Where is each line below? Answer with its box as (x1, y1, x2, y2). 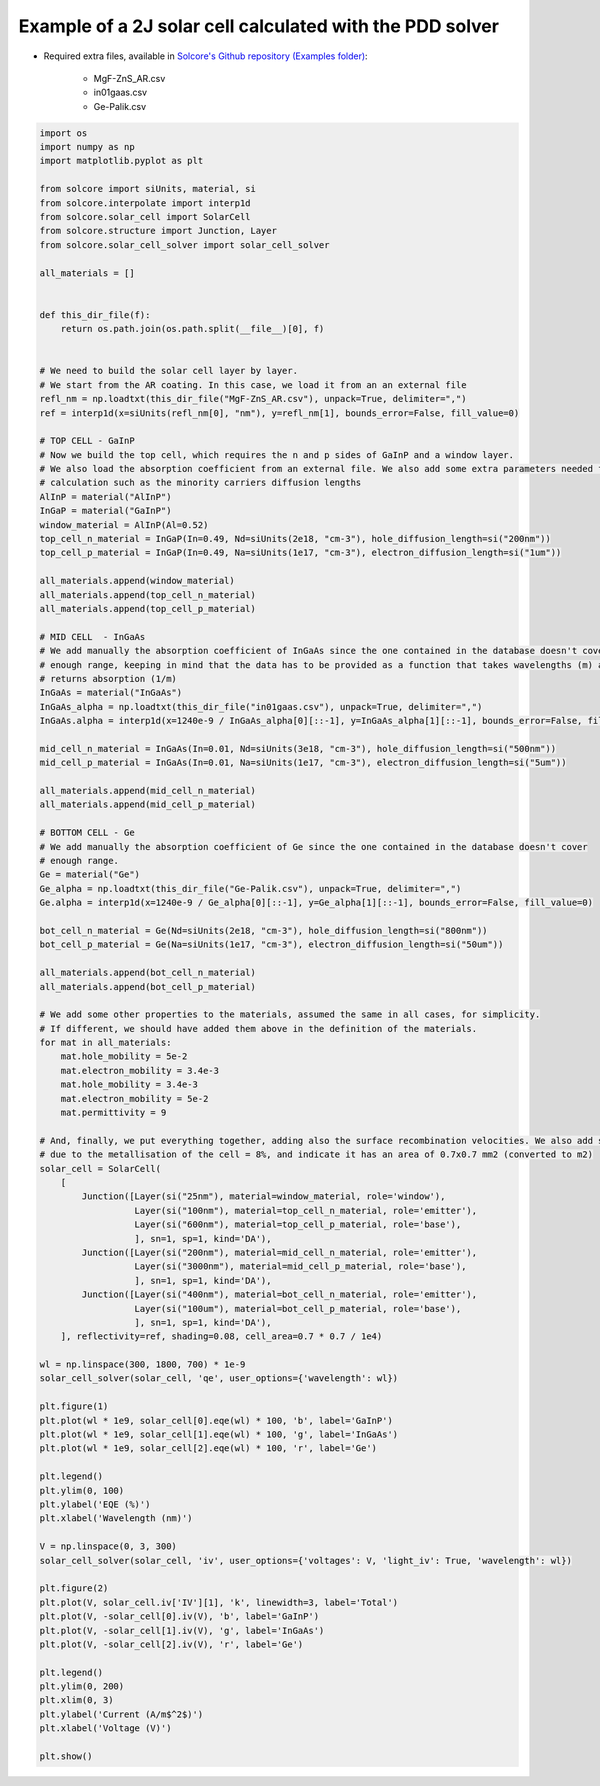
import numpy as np (39, 141, 135, 153)
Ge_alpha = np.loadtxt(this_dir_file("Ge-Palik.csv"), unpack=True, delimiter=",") (39, 883, 462, 894)
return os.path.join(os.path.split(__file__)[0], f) (60, 323, 325, 335)
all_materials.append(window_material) (39, 575, 235, 587)
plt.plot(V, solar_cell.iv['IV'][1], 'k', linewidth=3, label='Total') (39, 1596, 399, 1608)
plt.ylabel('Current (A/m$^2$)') (39, 1708, 204, 1720)
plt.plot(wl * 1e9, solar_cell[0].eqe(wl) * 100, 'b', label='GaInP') (39, 1415, 394, 1426)
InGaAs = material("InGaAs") (39, 687, 183, 699)
